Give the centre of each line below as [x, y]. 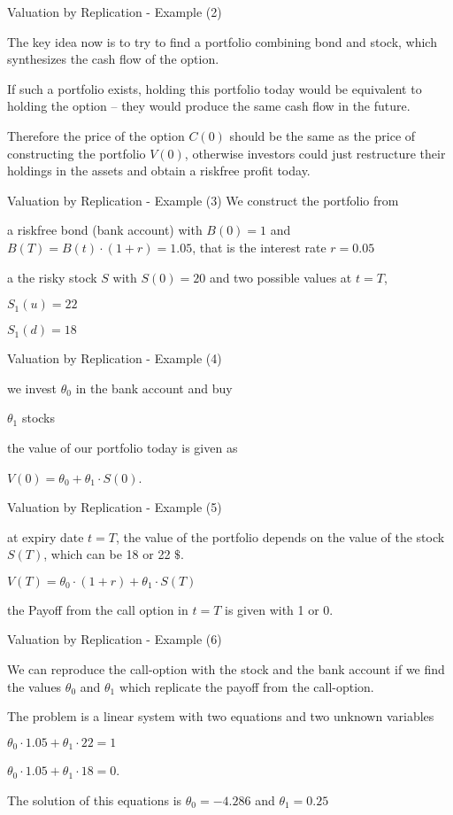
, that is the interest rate [259, 247]
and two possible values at [280, 277]
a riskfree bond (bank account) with [105, 230]
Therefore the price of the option [96, 135]
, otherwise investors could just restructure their [315, 153]
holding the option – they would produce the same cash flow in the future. [209, 106]
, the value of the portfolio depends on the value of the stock [280, 536]
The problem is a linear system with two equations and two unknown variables [221, 716]
